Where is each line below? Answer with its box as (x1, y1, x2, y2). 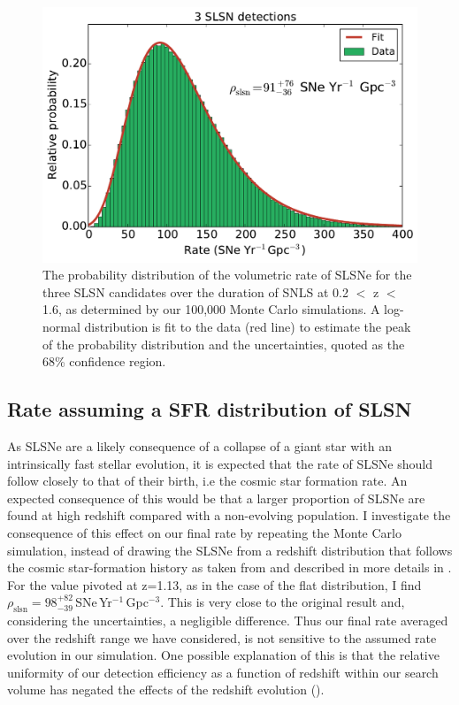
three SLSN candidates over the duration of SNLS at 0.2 (42, 282, 348, 301)
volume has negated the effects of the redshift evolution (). (7, 680, 325, 699)
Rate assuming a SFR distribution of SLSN (7, 395, 412, 423)
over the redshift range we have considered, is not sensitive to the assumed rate (7, 628, 437, 647)
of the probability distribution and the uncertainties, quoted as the (42, 334, 405, 353)
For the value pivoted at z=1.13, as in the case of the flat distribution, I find (7, 575, 422, 594)
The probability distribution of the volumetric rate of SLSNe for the (42, 265, 412, 284)
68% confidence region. (42, 352, 166, 371)
